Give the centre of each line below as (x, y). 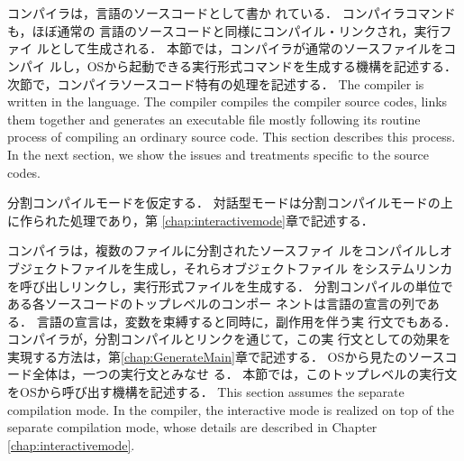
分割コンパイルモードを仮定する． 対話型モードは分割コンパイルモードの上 (230, 203)
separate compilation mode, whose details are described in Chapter (192, 427)
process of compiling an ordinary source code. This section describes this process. (232, 137)
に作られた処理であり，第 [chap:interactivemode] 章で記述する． (191, 220)
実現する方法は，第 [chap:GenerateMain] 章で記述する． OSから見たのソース (226, 356)
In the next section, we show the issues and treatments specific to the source (218, 154)
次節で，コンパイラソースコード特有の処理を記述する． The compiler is (216, 83)
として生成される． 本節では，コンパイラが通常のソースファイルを (246, 48)
